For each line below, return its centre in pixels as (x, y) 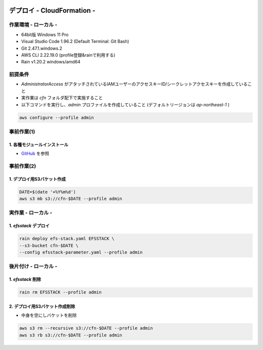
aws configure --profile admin (57, 117)
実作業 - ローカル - (31, 213)
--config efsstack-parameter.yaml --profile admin (81, 253)
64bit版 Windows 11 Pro (45, 35)
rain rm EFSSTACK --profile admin (60, 292)
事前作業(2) (23, 166)
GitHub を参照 (35, 154)
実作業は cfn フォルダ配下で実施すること (62, 98)
